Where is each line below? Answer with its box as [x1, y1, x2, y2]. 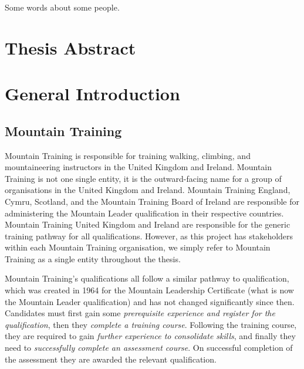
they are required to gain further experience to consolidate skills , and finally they [5, 330, 296, 342]
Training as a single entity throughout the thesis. [5, 252, 181, 265]
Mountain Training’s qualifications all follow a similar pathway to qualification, [5, 272, 289, 285]
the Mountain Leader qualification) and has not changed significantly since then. [5, 295, 295, 307]
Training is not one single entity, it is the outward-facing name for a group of [5, 172, 282, 184]
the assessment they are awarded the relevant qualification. [5, 353, 217, 365]
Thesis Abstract [5, 35, 136, 59]
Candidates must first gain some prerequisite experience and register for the [5, 307, 275, 319]
